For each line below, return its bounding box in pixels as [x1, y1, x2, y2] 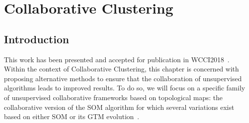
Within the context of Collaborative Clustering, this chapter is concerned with [4, 64, 239, 74]
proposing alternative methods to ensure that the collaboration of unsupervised [4, 73, 242, 83]
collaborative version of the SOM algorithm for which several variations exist [4, 102, 234, 112]
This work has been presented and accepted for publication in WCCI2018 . [4, 54, 229, 64]
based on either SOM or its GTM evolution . [4, 111, 139, 122]
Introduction [4, 31, 69, 46]
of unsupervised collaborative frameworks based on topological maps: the [4, 92, 223, 102]
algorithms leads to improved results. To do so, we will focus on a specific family [4, 83, 245, 93]
